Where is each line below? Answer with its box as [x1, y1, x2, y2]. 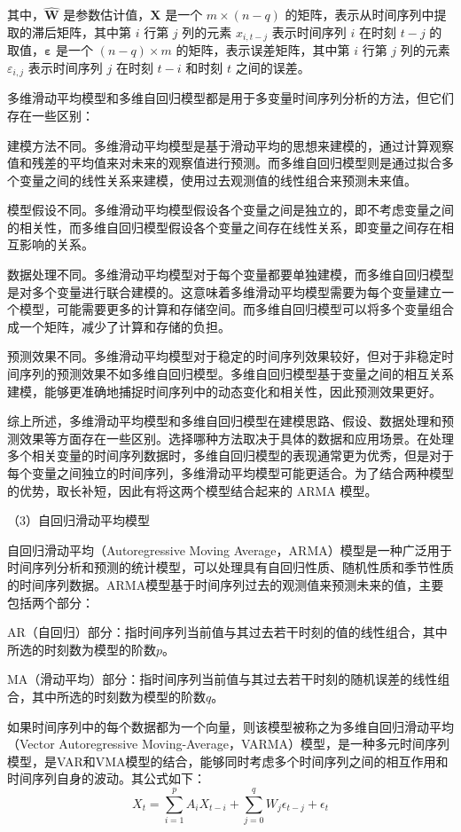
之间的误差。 [235, 58, 310, 76]
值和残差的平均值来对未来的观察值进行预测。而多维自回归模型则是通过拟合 [7, 153, 441, 172]
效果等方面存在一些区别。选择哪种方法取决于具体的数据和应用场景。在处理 [19, 428, 454, 447]
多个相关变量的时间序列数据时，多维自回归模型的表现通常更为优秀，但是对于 [7, 446, 454, 465]
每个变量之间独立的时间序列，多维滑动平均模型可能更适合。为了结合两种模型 [7, 464, 454, 482]
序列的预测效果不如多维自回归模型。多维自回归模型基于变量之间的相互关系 [19, 365, 454, 383]
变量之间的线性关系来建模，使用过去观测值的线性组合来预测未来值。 [19, 170, 417, 189]
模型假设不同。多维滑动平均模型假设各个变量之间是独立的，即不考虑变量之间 [7, 200, 454, 219]
